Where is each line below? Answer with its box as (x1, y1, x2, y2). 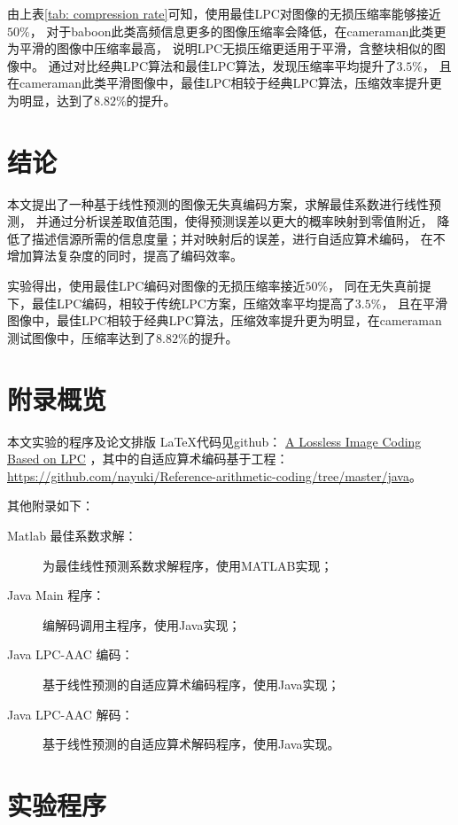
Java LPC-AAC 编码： (7, 645, 134, 664)
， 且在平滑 (381, 293, 448, 312)
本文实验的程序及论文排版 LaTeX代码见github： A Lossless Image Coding (7, 432, 422, 450)
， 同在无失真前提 (328, 276, 431, 295)
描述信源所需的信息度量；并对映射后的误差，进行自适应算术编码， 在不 (31, 229, 446, 247)
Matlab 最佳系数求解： (7, 525, 137, 544)
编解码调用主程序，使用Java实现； (43, 615, 241, 634)
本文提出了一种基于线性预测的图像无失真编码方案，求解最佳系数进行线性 (7, 194, 429, 213)
